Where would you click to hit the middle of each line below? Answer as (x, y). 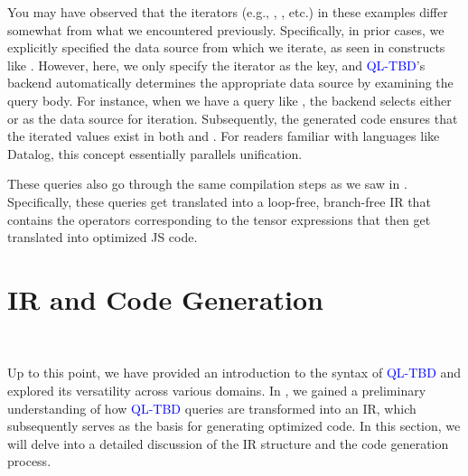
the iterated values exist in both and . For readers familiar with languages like (224, 136)
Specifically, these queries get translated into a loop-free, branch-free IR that (219, 201)
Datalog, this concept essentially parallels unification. (155, 153)
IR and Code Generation (165, 299)
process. (29, 461)
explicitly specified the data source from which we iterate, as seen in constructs (226, 47)
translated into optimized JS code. (103, 237)
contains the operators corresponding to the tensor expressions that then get (219, 219)
